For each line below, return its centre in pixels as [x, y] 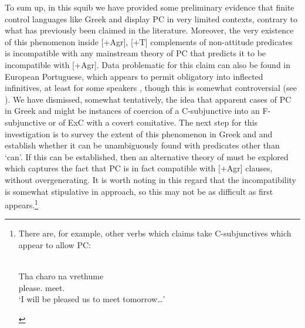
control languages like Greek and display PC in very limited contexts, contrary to [151, 18]
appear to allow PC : [55, 244]
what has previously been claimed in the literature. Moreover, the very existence [149, 30]
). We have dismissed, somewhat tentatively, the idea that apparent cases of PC [148, 99]
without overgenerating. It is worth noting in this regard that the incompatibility [151, 179]
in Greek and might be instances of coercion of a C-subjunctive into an [132, 111]
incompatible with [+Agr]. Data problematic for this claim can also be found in [148, 64]
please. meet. [42, 287]
